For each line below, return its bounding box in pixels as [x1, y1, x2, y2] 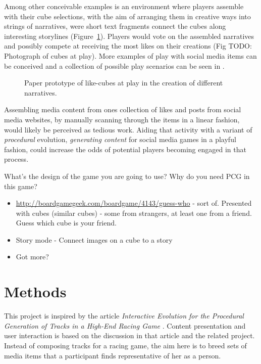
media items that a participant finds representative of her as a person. [4, 350, 221, 360]
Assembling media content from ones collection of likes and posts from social [4, 104, 241, 115]
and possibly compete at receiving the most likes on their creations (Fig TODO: [4, 40, 252, 51]
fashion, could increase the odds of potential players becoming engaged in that [4, 144, 246, 154]
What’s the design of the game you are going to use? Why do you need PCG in [4, 170, 250, 181]
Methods [4, 281, 67, 302]
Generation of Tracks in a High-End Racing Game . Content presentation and [4, 320, 246, 331]
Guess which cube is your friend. [16, 217, 117, 228]
